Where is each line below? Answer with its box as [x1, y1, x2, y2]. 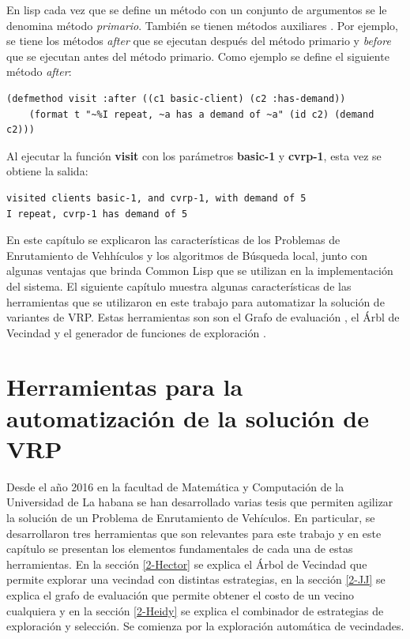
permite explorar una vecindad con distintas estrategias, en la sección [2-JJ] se [6, 571, 386, 588]
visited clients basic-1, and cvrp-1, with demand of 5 [6, 192, 307, 204]
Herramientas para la [6, 370, 243, 403]
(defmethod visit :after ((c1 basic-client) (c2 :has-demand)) [6, 92, 346, 104]
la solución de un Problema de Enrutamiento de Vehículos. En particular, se [6, 509, 375, 525]
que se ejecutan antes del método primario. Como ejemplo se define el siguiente [6, 47, 389, 64]
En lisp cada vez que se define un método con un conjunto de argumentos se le [6, 2, 387, 17]
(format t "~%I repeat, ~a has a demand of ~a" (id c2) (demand [28, 108, 374, 120]
